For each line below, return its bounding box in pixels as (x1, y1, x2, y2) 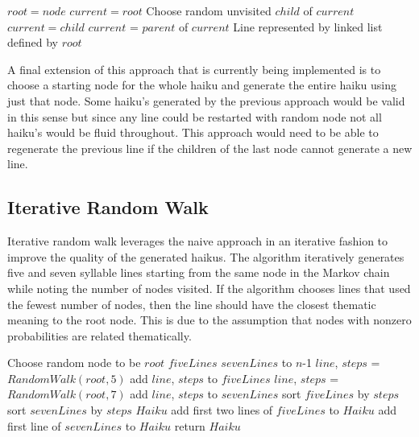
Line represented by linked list (233, 18, 383, 35)
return (174, 417, 205, 434)
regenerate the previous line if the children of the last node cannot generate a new (7, 139, 413, 156)
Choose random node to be (7, 354, 141, 371)
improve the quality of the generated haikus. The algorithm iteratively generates (7, 248, 404, 265)
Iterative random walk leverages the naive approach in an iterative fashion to (7, 233, 388, 249)
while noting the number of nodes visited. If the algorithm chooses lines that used (7, 279, 411, 296)
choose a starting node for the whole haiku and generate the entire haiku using (7, 76, 397, 93)
